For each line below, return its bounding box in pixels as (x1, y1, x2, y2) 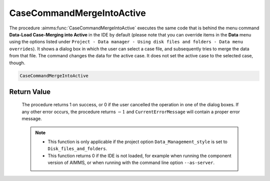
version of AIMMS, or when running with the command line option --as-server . (47, 160, 215, 166)
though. (9, 60, 25, 66)
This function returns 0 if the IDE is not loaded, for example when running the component (47, 153, 232, 159)
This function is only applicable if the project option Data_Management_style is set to (47, 139, 227, 145)
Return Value (9, 87, 51, 96)
